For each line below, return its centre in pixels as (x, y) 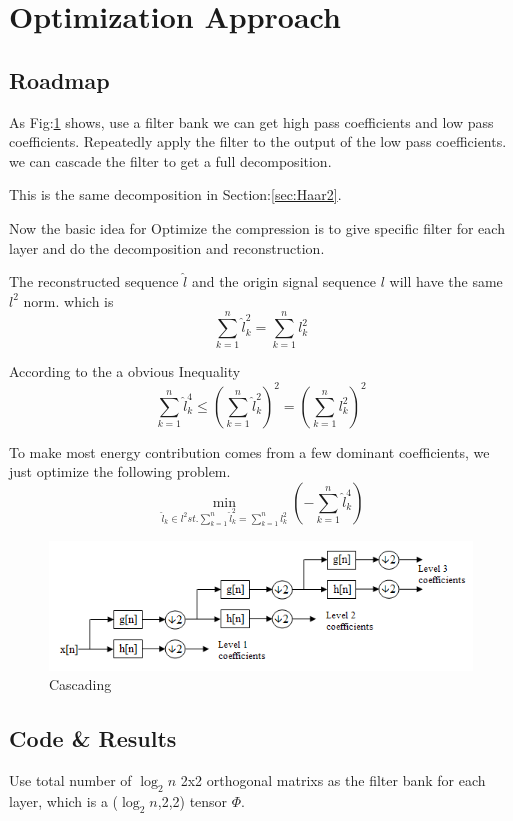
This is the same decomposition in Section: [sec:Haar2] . (175, 194)
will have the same (446, 281)
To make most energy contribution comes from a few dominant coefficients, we (249, 451)
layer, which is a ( (63, 800)
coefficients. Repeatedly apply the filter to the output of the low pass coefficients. (258, 141)
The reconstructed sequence (94, 281)
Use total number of (70, 780)
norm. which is (68, 300)
